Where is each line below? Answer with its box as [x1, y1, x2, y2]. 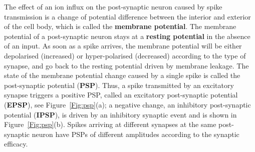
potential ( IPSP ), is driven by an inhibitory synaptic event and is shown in [4, 109, 237, 119]
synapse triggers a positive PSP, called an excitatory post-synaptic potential [4, 89, 238, 100]
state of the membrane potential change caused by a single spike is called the [4, 70, 240, 80]
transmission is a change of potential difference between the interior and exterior [4, 11, 251, 21]
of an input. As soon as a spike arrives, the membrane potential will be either [4, 40, 242, 51]
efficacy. [4, 138, 28, 149]
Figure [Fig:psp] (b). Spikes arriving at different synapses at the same [4, 119, 216, 129]
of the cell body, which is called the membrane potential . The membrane [4, 21, 236, 31]
